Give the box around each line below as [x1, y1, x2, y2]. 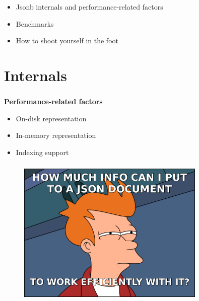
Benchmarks [16, 18, 54, 29]
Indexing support [16, 146, 69, 157]
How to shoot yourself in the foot [16, 35, 118, 46]
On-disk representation [16, 113, 87, 123]
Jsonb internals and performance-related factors [16, 1, 163, 12]
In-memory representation [16, 130, 96, 140]
